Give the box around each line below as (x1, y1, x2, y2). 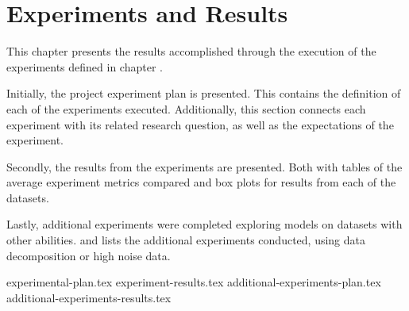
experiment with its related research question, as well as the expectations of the (6, 116, 394, 132)
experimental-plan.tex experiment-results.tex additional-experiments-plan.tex (6, 274, 381, 290)
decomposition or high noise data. (6, 247, 171, 263)
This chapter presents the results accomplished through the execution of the (6, 43, 376, 60)
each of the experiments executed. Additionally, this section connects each (6, 100, 366, 117)
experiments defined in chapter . (6, 58, 163, 75)
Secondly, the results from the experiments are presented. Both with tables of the (6, 158, 403, 175)
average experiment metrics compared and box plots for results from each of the (6, 174, 396, 190)
